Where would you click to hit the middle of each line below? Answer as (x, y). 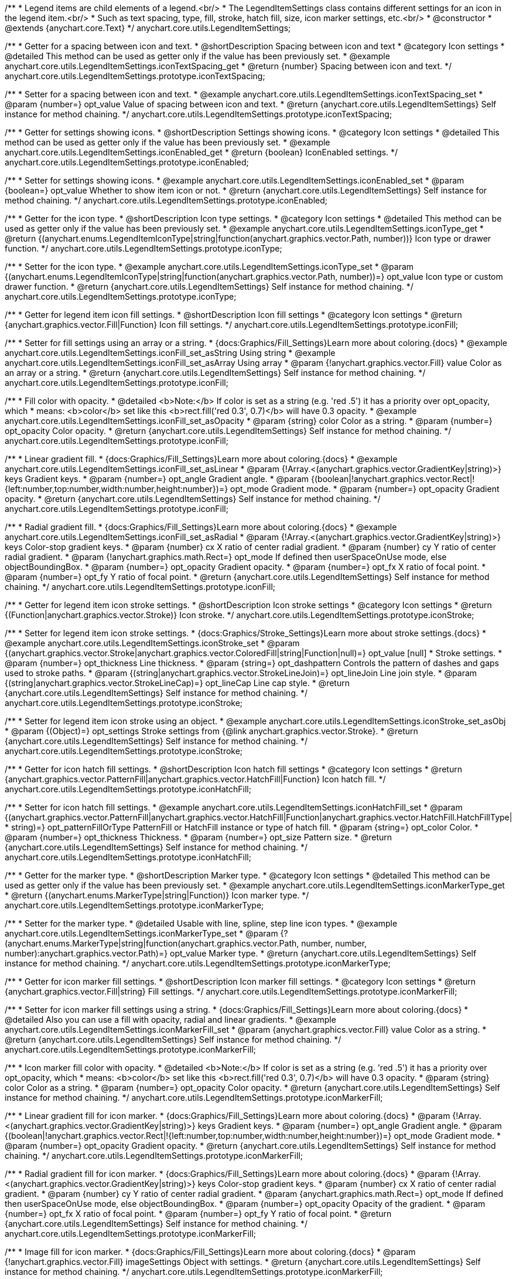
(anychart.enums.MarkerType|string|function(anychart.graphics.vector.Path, (152, 943)
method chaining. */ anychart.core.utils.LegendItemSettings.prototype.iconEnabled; (166, 200)
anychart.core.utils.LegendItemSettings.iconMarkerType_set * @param (141, 933)
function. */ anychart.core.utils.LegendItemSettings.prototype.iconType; (143, 248)
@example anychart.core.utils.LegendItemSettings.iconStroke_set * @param (152, 643)
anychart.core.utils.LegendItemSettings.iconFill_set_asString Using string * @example (170, 353)
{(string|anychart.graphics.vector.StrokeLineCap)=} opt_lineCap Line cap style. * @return (177, 683)
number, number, (334, 943)
